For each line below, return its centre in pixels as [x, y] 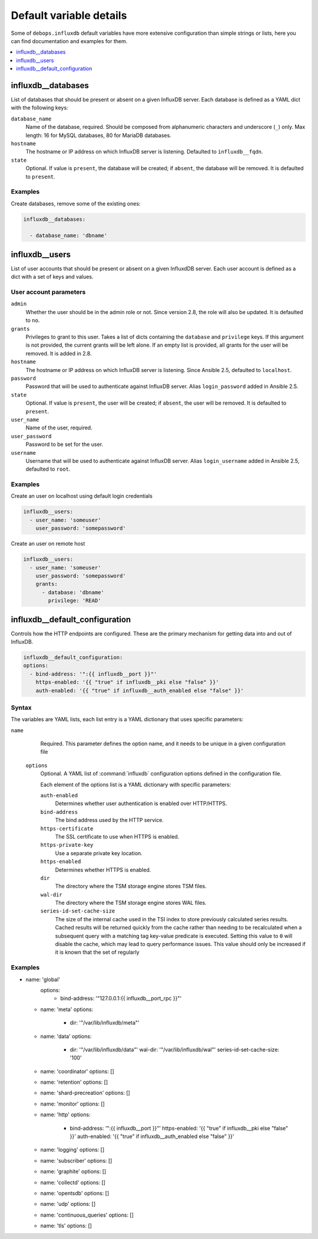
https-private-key [67, 845]
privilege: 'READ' [74, 601]
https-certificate [67, 829]
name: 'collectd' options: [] [73, 1182]
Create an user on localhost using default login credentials [82, 496]
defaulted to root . [48, 469]
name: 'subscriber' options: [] [76, 1160]
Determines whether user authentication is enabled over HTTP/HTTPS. [141, 804]
